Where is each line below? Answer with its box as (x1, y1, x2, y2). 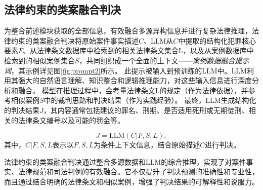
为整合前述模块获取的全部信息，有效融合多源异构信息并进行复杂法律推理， (4, 25, 252, 36)
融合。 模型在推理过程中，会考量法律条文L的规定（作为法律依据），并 (18, 85, 248, 95)
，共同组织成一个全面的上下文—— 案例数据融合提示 (79, 55, 249, 65)
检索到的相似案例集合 (4, 55, 75, 65)
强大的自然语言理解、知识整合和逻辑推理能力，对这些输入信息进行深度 (18, 75, 252, 86)
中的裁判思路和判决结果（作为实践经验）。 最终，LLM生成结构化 (43, 95, 256, 105)
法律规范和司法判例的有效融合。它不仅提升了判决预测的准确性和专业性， (18, 166, 259, 177)
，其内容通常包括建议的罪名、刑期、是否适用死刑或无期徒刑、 (43, 104, 249, 115)
